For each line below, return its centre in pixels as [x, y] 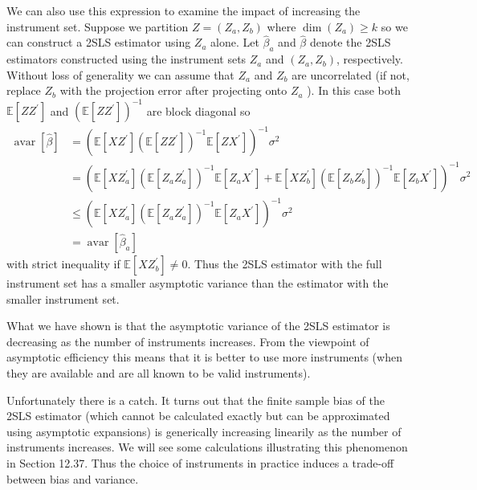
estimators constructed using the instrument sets [126, 59]
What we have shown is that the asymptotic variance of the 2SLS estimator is [198, 326]
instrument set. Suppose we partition [98, 26]
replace [24, 90]
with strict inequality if [63, 264]
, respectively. [370, 59]
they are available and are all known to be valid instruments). [159, 373]
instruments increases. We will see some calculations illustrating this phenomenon [207, 447]
